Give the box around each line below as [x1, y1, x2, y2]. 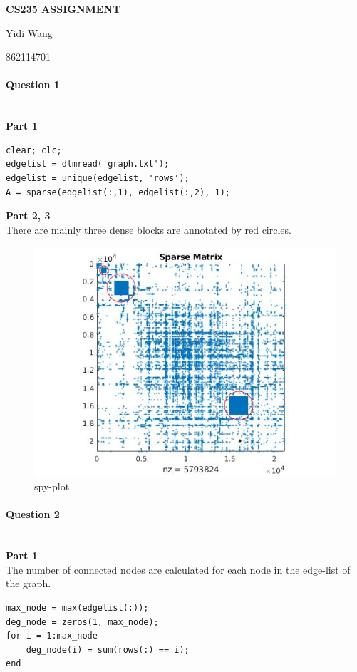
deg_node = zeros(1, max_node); [6, 616, 159, 627]
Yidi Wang [6, 25, 53, 40]
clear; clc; [6, 145, 62, 155]
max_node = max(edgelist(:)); [6, 602, 149, 613]
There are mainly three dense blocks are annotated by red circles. [6, 222, 291, 237]
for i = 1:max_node [6, 631, 98, 641]
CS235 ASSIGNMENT [6, 1, 121, 16]
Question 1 [6, 77, 60, 92]
